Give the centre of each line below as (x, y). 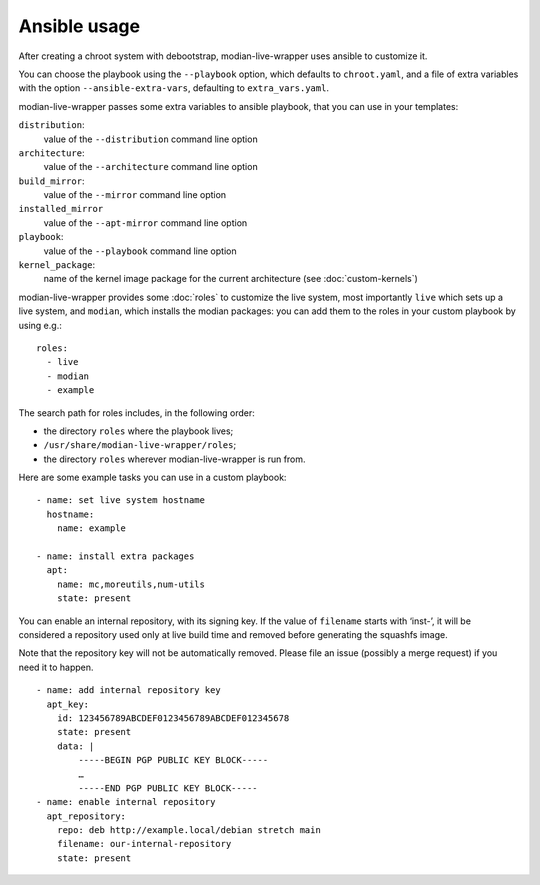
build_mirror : (51, 181)
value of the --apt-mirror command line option (145, 222)
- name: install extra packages (115, 556)
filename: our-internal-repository (144, 844)
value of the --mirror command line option (135, 195)
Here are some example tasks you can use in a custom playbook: (152, 477)
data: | (75, 746)
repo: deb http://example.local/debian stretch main (189, 830)
